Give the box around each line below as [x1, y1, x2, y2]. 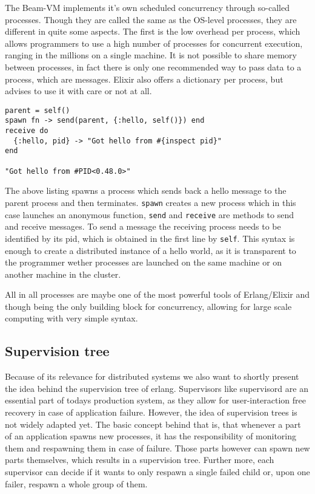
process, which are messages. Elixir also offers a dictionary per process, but [5, 72, 283, 85]
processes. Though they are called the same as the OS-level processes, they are [5, 13, 297, 26]
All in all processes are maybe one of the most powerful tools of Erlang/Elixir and [5, 288, 310, 301]
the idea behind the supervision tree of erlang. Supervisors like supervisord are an [5, 382, 308, 394]
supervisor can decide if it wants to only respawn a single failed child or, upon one [5, 465, 310, 478]
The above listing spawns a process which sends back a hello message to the [5, 184, 287, 197]
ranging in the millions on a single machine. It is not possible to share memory [5, 49, 297, 61]
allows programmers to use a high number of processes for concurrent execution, [5, 36, 303, 49]
